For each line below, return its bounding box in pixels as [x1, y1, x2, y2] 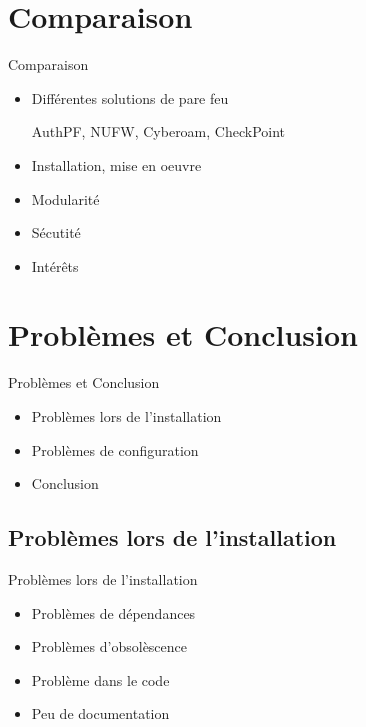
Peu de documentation [31, 703, 170, 724]
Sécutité [31, 222, 81, 243]
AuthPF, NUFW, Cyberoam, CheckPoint [31, 121, 286, 142]
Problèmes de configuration [31, 439, 199, 460]
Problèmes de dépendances [31, 602, 196, 623]
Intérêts [31, 255, 79, 276]
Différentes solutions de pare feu [31, 87, 229, 108]
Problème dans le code [31, 669, 170, 690]
